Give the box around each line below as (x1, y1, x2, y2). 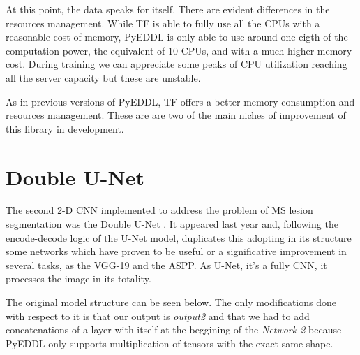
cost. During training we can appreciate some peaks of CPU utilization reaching (6, 57, 347, 71)
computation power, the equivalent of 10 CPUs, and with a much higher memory (6, 43, 352, 57)
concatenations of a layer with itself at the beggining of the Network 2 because (6, 322, 342, 337)
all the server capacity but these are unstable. (6, 70, 201, 85)
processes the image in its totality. (6, 271, 151, 286)
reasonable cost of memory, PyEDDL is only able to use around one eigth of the (6, 29, 348, 44)
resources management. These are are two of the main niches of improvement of (6, 108, 346, 122)
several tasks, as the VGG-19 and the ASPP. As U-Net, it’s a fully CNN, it (6, 257, 327, 272)
